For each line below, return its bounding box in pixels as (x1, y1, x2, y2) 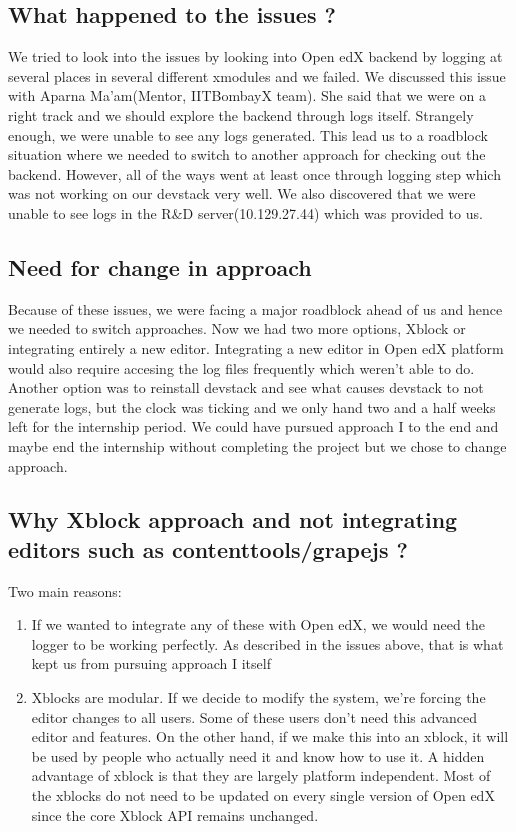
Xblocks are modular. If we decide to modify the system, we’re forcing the (31, 687, 486, 708)
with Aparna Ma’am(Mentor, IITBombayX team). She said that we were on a (8, 85, 486, 106)
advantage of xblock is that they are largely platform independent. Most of (31, 765, 491, 786)
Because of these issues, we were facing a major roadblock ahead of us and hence (8, 298, 503, 319)
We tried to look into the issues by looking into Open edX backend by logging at (8, 46, 503, 67)
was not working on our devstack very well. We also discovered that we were (8, 183, 476, 204)
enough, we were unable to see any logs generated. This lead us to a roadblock (8, 124, 488, 145)
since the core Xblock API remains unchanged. (31, 804, 319, 825)
